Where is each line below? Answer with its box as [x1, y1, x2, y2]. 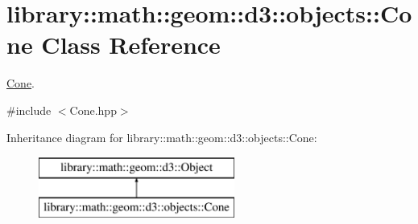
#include [6, 101, 52, 118]
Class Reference [41, 28, 221, 61]
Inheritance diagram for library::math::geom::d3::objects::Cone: [6, 128, 317, 145]
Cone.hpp [69, 101, 117, 118]
